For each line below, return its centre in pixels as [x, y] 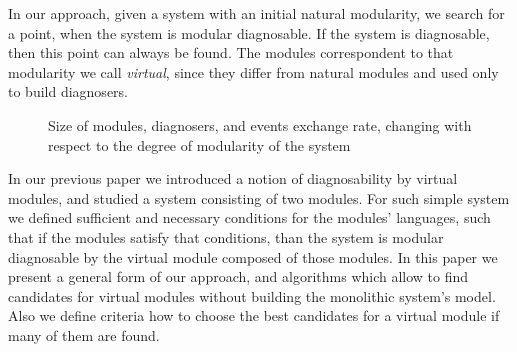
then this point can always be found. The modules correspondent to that [231, 52]
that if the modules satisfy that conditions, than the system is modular [226, 236]
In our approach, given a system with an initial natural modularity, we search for [256, 13]
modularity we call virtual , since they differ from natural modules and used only [253, 71]
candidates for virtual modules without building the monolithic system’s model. [252, 295]
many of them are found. [84, 334]
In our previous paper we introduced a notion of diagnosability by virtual [233, 178]
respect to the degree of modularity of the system [199, 144]
